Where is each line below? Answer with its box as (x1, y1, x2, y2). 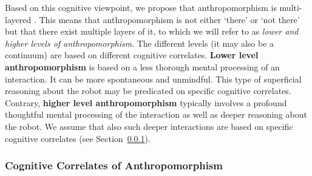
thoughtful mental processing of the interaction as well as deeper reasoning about (5, 108, 307, 121)
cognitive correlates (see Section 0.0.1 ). (5, 132, 151, 144)
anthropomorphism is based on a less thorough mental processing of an (5, 60, 280, 73)
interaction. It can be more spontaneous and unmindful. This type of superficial (5, 72, 302, 85)
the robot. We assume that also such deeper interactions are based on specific (5, 120, 293, 132)
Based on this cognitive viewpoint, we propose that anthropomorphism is (5, 1, 277, 13)
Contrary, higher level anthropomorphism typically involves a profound (5, 96, 287, 109)
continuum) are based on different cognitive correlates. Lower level (5, 49, 259, 61)
